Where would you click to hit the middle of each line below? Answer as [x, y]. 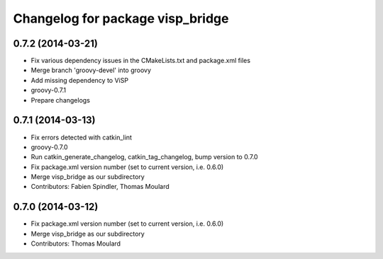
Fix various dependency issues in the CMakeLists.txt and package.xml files [141, 61]
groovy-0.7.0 [49, 147]
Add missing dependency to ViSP [80, 80]
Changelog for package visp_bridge [121, 18]
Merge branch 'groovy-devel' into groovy [91, 70]
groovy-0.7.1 [49, 90]
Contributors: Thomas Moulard [76, 243]
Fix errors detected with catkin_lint [82, 137]
